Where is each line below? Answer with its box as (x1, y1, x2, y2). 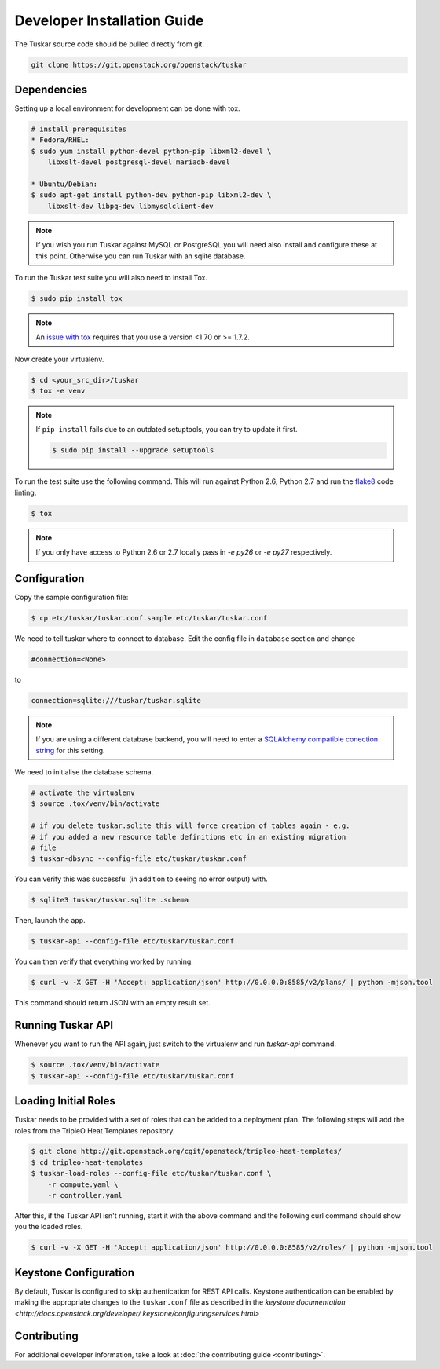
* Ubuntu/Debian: (31, 179, 98, 189)
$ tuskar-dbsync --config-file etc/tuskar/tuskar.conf (31, 855, 247, 863)
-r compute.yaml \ (47, 1180, 119, 1189)
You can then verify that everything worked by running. (14, 957, 194, 966)
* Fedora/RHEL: (31, 136, 90, 145)
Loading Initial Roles (14, 1094, 115, 1107)
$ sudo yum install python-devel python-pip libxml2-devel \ (31, 146, 272, 156)
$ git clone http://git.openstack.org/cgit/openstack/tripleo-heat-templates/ (31, 1147, 342, 1156)
